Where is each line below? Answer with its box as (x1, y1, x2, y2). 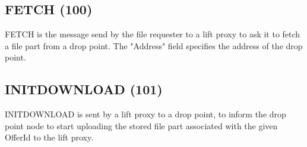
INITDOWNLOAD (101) (5, 80, 163, 98)
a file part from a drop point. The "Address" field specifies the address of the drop (5, 39, 303, 52)
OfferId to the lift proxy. (5, 131, 94, 143)
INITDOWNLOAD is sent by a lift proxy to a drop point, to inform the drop (5, 108, 286, 120)
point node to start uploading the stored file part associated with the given (5, 119, 278, 132)
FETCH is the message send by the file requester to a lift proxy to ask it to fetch (5, 28, 300, 40)
